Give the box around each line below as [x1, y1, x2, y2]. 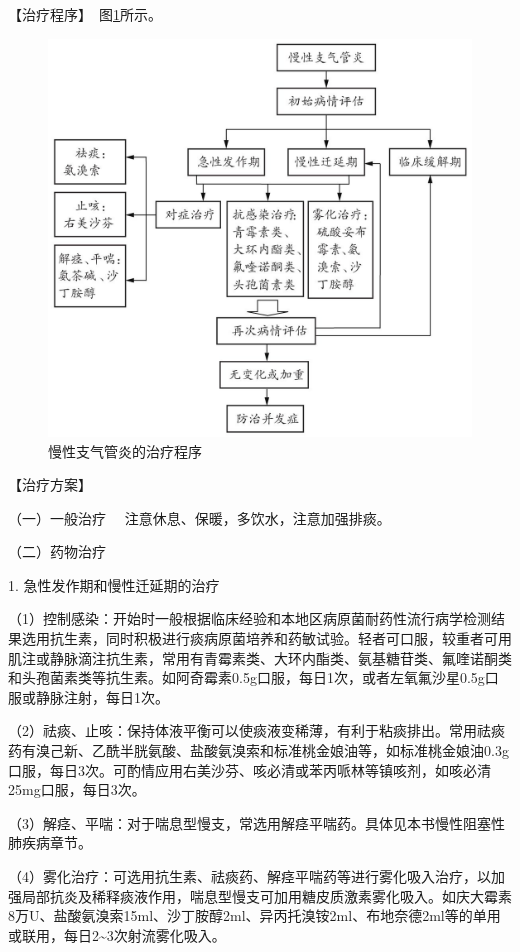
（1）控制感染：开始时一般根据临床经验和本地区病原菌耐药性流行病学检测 [8, 608, 491, 629]
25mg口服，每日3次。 [8, 779, 146, 800]
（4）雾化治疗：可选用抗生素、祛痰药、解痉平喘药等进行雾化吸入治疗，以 [8, 866, 491, 887]
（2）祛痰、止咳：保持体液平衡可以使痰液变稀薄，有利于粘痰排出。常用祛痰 [8, 720, 505, 741]
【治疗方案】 [8, 474, 92, 495]
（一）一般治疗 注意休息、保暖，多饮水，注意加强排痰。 [8, 507, 391, 528]
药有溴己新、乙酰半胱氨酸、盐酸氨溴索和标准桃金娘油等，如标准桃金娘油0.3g [8, 740, 509, 761]
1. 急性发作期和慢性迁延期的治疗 [8, 574, 220, 595]
